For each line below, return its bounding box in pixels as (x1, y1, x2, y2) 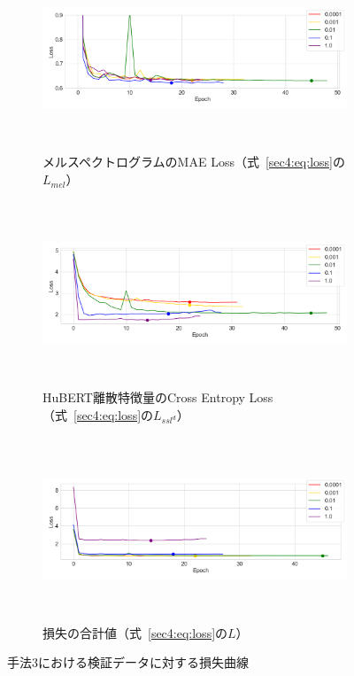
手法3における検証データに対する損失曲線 (7, 653, 249, 672)
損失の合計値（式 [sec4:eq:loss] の (42, 623, 228, 641)
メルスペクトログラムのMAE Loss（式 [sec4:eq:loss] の (42, 152, 345, 171)
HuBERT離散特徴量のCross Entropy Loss (42, 388, 273, 407)
